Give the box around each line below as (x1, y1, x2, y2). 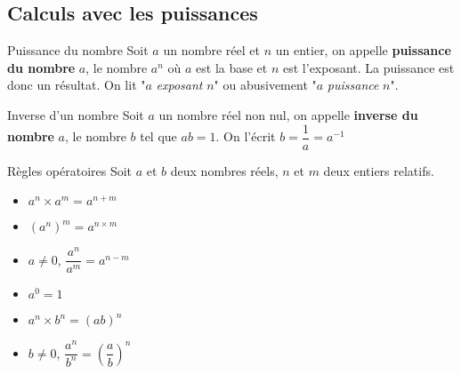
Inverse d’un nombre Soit (7, 105, 144, 123)
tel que (140, 127, 177, 146)
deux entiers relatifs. (323, 161, 434, 179)
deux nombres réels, (170, 161, 279, 179)
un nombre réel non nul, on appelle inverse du (158, 105, 418, 123)
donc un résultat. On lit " (7, 76, 146, 94)
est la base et (196, 58, 268, 76)
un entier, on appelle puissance (275, 41, 451, 60)
